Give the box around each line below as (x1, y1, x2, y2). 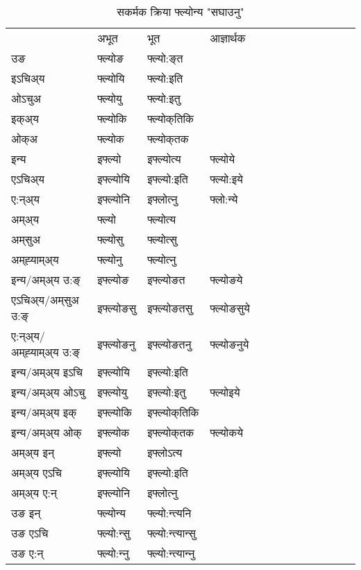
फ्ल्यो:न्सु (97, 525, 131, 541)
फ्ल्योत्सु (147, 231, 177, 247)
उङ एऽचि (11, 525, 49, 541)
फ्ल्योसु (97, 231, 124, 247)
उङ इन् (11, 505, 41, 521)
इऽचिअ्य (11, 70, 45, 86)
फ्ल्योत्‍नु (147, 251, 176, 267)
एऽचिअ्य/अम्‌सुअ (11, 292, 79, 308)
